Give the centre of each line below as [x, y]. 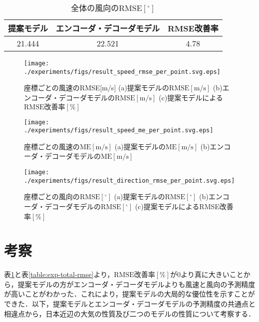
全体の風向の [95, 8]
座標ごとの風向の [52, 196]
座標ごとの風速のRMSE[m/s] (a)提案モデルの [97, 88]
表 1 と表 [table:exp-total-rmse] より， [59, 274]
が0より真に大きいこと [207, 274]
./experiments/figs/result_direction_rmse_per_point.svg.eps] [129, 180]
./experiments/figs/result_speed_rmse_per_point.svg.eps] [122, 72]
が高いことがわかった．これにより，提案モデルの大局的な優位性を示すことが [129, 294]
